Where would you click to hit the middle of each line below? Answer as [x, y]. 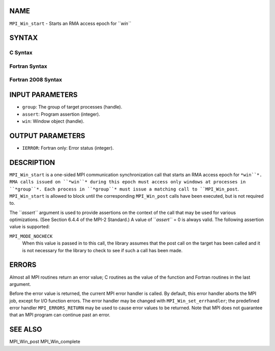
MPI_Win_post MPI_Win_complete [45, 342]
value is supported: [30, 227]
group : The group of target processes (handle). [72, 107]
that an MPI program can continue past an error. [60, 315]
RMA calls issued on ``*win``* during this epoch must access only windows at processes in [128, 182]
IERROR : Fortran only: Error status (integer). [68, 148]
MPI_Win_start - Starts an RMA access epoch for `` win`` [70, 23]
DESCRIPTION [32, 162]
